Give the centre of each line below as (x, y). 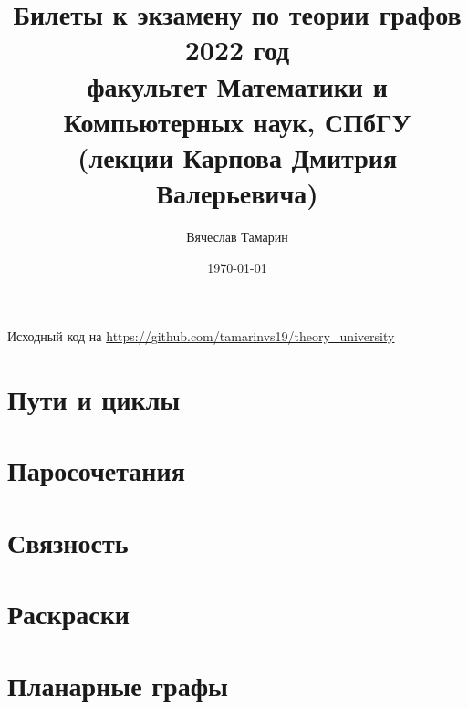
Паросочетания (96, 470)
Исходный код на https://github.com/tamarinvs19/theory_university (201, 336)
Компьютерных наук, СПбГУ (237, 121)
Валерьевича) (237, 193)
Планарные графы (118, 685)
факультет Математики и (237, 85)
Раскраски (68, 614)
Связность (68, 542)
